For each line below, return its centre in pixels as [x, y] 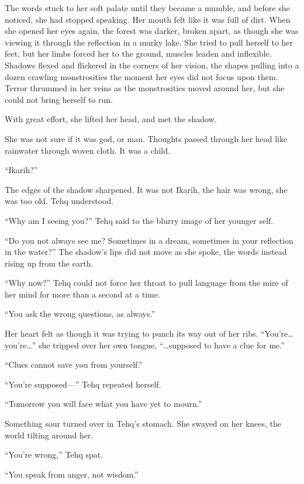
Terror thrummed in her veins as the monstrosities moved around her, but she [145, 88]
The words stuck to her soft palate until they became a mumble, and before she [147, 8]
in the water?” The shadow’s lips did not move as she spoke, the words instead [146, 252]
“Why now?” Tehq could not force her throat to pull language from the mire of [146, 283]
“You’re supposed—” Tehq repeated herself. [83, 384]
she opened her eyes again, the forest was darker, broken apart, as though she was [152, 31]
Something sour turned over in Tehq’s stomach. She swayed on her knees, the [143, 424]
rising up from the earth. [49, 263]
